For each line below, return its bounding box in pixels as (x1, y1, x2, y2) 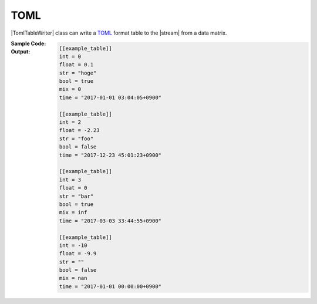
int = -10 (59, 242, 87, 249)
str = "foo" (59, 135, 94, 142)
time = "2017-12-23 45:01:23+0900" (59, 151, 161, 158)
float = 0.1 (59, 62, 94, 68)
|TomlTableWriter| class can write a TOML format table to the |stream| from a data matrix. (11, 29, 227, 36)
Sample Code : (11, 40, 46, 47)
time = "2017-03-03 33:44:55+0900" (59, 217, 161, 224)
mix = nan (59, 275, 87, 282)
